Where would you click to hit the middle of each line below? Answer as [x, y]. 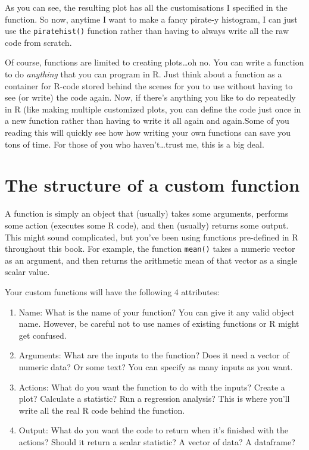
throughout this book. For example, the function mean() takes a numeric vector [150, 249]
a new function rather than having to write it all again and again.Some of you [147, 121]
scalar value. [27, 272]
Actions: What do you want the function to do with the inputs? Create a [152, 387]
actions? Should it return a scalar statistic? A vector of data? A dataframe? [157, 441]
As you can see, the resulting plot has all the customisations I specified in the [146, 7]
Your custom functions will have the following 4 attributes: [112, 291]
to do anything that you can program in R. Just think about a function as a [143, 74]
